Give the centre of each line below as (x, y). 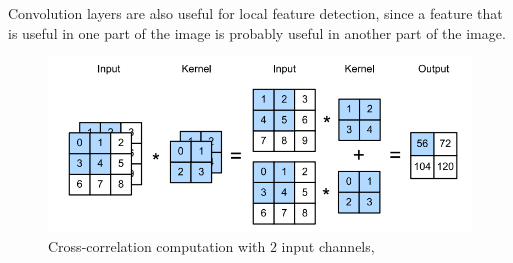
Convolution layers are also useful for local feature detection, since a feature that (255, 13)
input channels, (328, 246)
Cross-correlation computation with (157, 246)
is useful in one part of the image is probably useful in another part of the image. (257, 32)
